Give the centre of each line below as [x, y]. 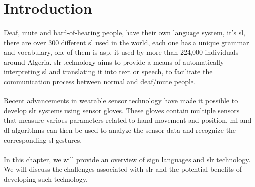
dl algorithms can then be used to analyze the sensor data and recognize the [120, 130]
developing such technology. [46, 178]
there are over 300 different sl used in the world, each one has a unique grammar [127, 42]
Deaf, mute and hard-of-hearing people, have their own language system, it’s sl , [125, 32]
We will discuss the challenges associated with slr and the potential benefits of [123, 169]
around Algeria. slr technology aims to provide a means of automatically [114, 61]
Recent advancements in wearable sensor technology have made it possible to [121, 101]
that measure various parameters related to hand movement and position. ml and [128, 120]
